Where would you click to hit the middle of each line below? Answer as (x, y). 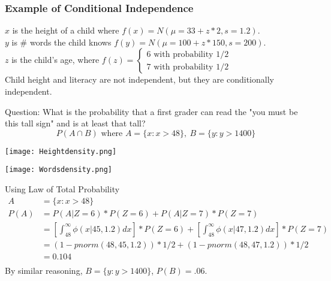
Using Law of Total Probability (62, 189)
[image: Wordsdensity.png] (58, 170)
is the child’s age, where (55, 60)
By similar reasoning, (44, 270)
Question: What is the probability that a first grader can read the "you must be (151, 111)
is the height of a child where (66, 30)
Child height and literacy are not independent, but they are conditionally (139, 79)
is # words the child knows (61, 42)
